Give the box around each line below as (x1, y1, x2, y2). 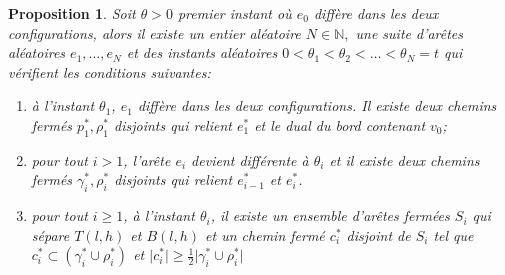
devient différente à (191, 149, 309, 170)
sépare (31, 224, 70, 245)
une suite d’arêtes (355, 22, 464, 43)
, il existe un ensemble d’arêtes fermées (210, 205, 450, 226)
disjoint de (346, 224, 411, 245)
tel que (433, 224, 474, 245)
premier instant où (177, 3, 292, 23)
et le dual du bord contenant (254, 114, 426, 135)
